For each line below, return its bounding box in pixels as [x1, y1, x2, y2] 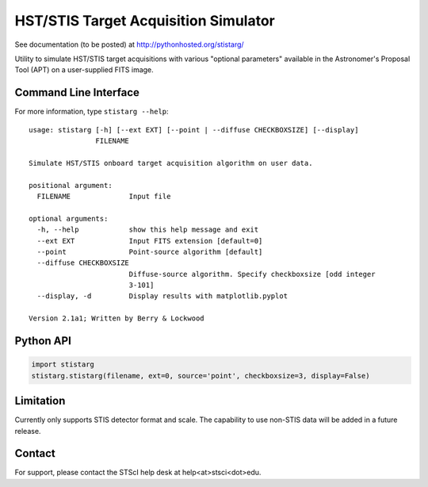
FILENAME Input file [36, 191, 171, 201]
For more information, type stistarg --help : [14, 107, 170, 117]
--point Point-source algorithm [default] [36, 247, 263, 256]
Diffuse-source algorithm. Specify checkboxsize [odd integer [128, 270, 376, 278]
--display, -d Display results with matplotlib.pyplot [36, 292, 289, 301]
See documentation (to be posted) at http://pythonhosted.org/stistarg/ [14, 40, 245, 49]
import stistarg [31, 360, 95, 369]
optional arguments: [29, 214, 109, 223]
